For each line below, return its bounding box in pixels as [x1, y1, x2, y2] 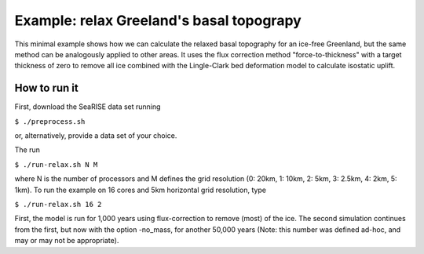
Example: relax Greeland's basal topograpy [14, 12, 302, 29]
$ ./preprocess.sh [14, 117, 86, 125]
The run [14, 145, 41, 154]
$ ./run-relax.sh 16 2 [14, 200, 102, 209]
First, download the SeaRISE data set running [14, 102, 161, 111]
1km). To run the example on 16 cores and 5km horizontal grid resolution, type [14, 185, 267, 194]
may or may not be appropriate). [14, 236, 119, 245]
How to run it [14, 82, 79, 95]
